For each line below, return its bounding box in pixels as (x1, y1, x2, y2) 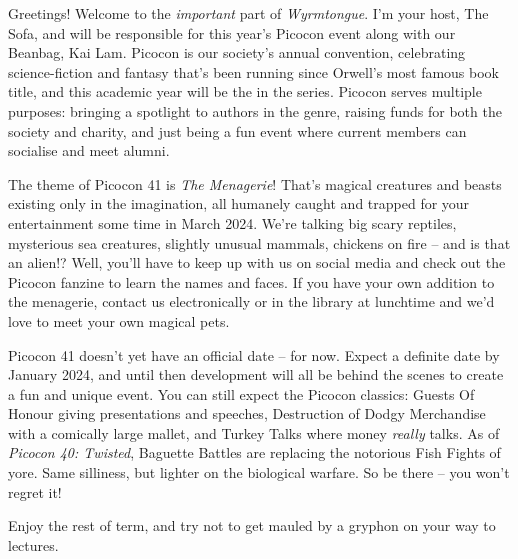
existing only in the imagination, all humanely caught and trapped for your (8, 193, 470, 214)
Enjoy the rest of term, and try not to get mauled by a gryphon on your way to (8, 515, 496, 536)
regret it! (8, 481, 62, 502)
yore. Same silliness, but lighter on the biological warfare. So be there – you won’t (8, 462, 510, 483)
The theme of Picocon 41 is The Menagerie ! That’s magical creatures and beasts (8, 173, 502, 194)
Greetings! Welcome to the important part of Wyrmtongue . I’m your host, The (8, 3, 489, 23)
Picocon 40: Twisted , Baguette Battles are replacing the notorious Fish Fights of (8, 442, 501, 463)
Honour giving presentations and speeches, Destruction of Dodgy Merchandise (8, 403, 486, 424)
